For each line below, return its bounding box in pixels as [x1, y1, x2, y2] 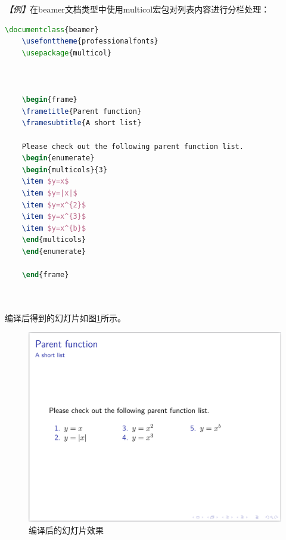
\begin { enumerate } [21, 154, 95, 163]
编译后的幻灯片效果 [29, 524, 104, 536]
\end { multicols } [21, 235, 86, 244]
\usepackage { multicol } [21, 48, 112, 57]
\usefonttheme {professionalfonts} [21, 37, 158, 46]
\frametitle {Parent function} [21, 107, 142, 116]
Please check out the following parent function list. [21, 142, 244, 151]
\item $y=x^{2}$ [21, 200, 86, 209]
